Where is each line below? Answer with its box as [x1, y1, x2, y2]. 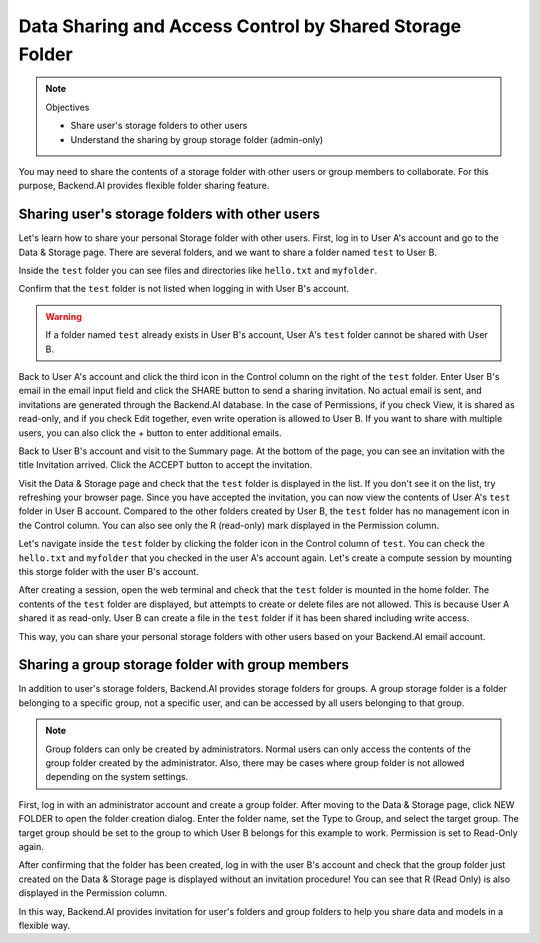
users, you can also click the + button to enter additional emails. [18, 426, 282, 439]
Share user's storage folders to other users [70, 120, 248, 132]
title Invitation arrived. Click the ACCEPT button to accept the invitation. [18, 459, 313, 471]
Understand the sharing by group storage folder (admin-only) [70, 133, 324, 145]
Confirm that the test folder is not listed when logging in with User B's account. [18, 283, 350, 295]
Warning [45, 310, 82, 322]
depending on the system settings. [45, 771, 189, 783]
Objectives [45, 101, 90, 113]
